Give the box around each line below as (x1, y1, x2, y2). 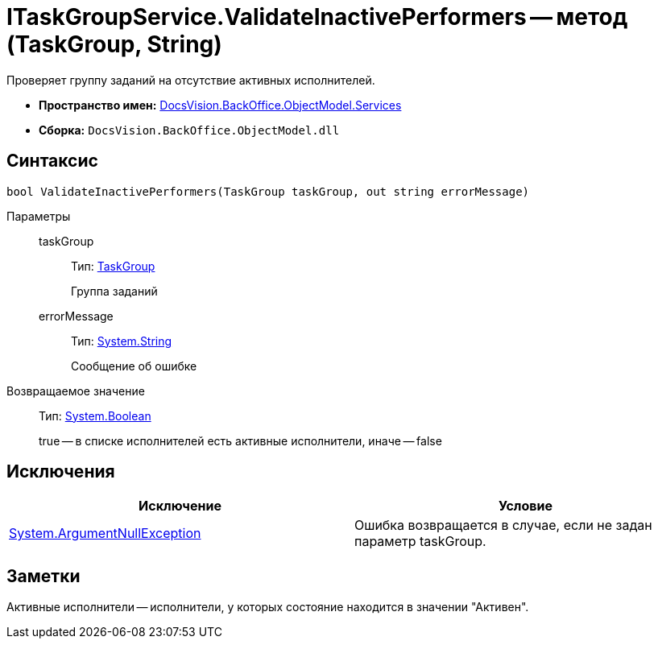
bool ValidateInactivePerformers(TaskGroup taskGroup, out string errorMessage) (6, 184, 530, 198)
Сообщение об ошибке (71, 358, 197, 373)
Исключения (6, 461, 115, 482)
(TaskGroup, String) (6, 31, 222, 58)
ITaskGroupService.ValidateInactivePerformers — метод (6, 3, 628, 31)
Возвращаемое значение (6, 383, 145, 398)
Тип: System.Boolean (39, 408, 151, 423)
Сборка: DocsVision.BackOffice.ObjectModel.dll (39, 122, 340, 137)
